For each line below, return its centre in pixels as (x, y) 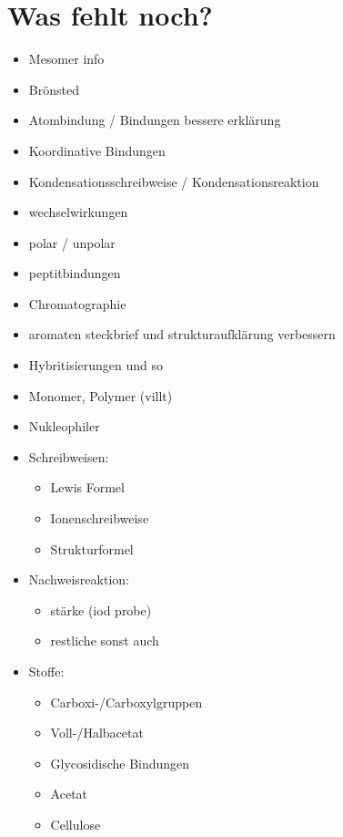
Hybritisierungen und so (96, 365)
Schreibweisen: (69, 456)
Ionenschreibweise (100, 518)
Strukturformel (92, 548)
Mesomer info (66, 59)
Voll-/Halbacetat (97, 733)
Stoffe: (46, 671)
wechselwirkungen (78, 212)
